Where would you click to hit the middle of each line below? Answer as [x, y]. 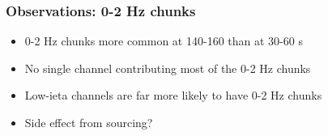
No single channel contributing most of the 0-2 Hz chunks [168, 68]
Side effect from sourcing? [89, 122]
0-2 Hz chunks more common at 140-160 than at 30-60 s [164, 41]
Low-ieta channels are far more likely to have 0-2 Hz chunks [173, 95]
